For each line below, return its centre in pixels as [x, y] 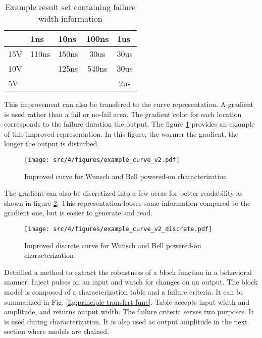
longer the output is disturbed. [52, 144]
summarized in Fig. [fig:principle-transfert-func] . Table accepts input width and [127, 301]
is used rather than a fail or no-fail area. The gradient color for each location [123, 114]
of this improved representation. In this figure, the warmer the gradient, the [121, 133]
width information [70, 18]
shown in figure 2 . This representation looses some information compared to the [127, 203]
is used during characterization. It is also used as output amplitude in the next [126, 321]
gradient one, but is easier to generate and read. [78, 213]
